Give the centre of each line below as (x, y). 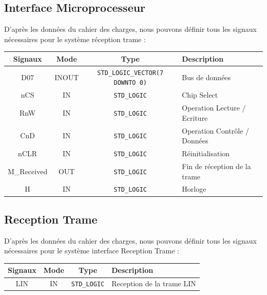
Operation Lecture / (214, 108)
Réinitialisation (206, 153)
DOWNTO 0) (130, 83)
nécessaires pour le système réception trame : (75, 39)
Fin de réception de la (216, 166)
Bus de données (206, 77)
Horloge (194, 189)
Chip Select (200, 95)
